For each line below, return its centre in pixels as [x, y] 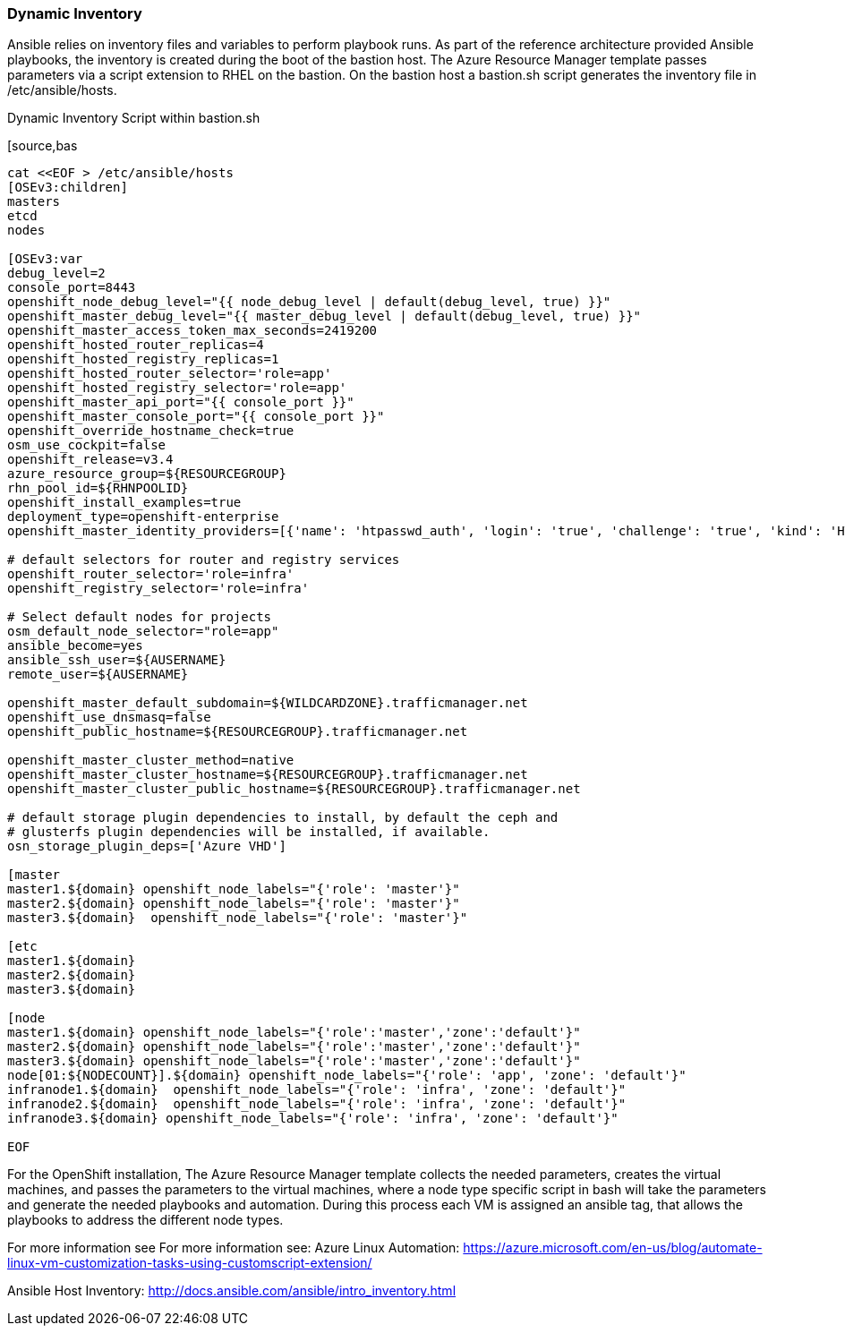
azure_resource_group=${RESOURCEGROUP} [147, 474]
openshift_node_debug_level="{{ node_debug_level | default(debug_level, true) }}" [309, 302]
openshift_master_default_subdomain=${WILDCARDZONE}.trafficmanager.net [268, 703]
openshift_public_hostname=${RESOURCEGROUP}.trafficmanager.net [238, 732]
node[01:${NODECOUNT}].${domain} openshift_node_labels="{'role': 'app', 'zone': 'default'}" [347, 1076]
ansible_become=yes [75, 646]
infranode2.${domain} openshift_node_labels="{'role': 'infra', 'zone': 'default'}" [317, 1104]
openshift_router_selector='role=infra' [151, 574]
